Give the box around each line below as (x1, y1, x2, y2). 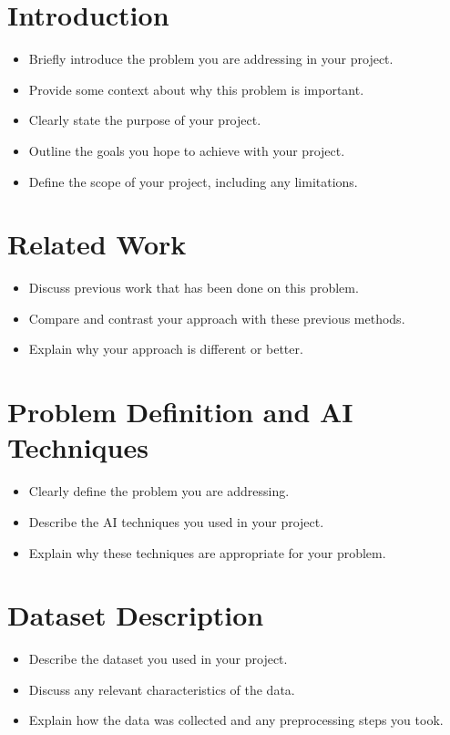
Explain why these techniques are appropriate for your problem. (28, 543, 386, 562)
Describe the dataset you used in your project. (28, 649, 288, 668)
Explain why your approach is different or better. (28, 339, 303, 358)
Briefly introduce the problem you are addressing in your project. (28, 49, 394, 68)
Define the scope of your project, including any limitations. (28, 171, 358, 191)
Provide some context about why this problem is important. (28, 79, 364, 98)
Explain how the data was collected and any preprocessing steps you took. (28, 710, 444, 730)
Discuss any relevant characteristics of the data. (28, 679, 295, 699)
